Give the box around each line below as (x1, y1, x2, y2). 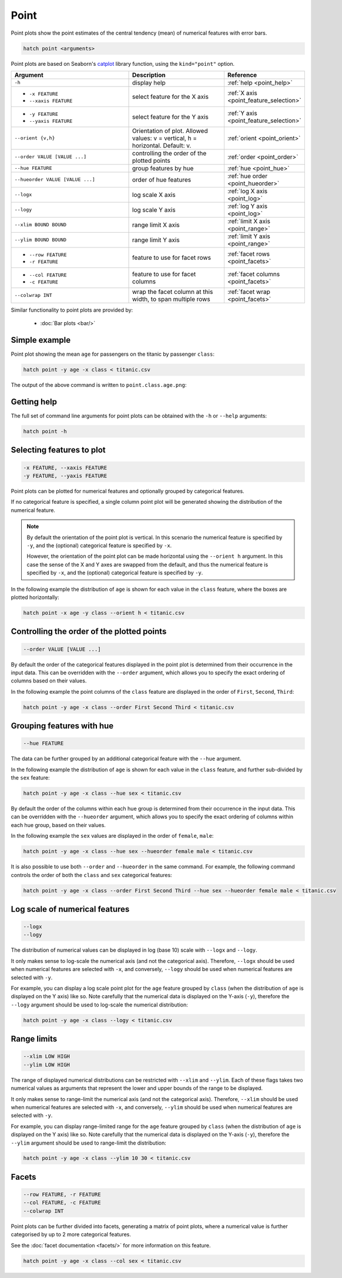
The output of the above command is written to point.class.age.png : (11, 382, 187, 389)
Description (132, 71, 166, 79)
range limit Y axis (132, 236, 180, 244)
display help (132, 78, 166, 86)
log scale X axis (132, 190, 176, 199)
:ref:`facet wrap (227, 287, 270, 296)
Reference (227, 71, 257, 79)
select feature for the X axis (132, 92, 209, 101)
